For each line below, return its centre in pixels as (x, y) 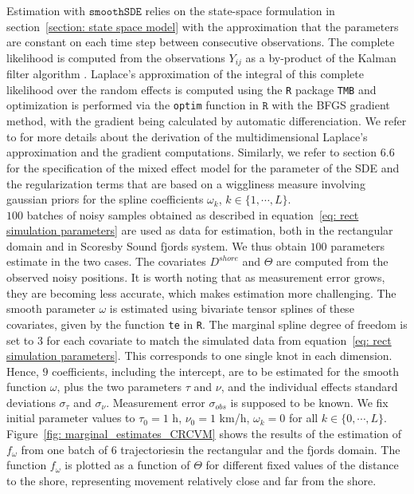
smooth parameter (51, 308)
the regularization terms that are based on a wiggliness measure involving (186, 183)
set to (20, 340)
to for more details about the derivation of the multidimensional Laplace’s (187, 136)
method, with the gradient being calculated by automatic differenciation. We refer (207, 121)
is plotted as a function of (127, 465)
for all (303, 418)
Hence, (23, 371)
